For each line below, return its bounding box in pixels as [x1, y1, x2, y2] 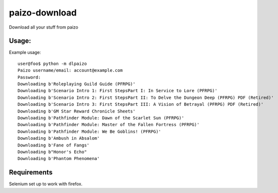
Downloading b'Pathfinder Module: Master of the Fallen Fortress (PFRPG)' [17, 122, 200, 128]
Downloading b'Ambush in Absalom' [17, 136, 100, 141]
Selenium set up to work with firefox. [9, 181, 83, 187]
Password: [17, 74, 41, 80]
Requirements [9, 168, 53, 177]
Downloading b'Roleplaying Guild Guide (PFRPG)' [17, 81, 136, 87]
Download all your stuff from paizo [9, 24, 79, 30]
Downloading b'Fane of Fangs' [17, 142, 90, 148]
